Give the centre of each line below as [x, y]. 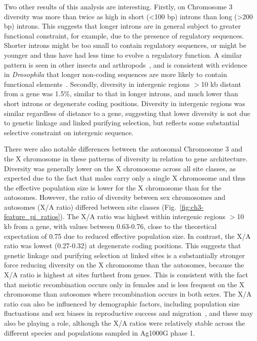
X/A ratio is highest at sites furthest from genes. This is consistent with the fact [126, 275]
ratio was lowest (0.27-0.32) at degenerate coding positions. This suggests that [123, 246]
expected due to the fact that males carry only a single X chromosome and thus [125, 178]
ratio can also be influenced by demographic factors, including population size [122, 303]
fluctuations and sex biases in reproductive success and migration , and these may [128, 313]
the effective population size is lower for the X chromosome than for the [113, 187]
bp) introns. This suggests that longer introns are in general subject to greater [123, 26]
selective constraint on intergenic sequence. [69, 132]
